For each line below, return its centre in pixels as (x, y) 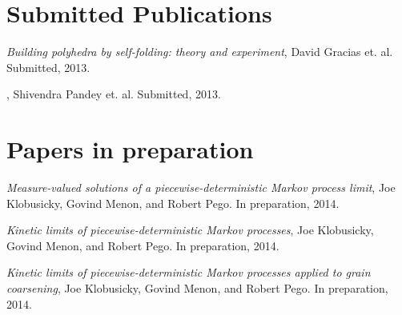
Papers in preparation (130, 149)
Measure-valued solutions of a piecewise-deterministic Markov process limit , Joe (201, 187)
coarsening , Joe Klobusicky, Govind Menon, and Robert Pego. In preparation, (197, 288)
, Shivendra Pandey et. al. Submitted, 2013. (114, 94)
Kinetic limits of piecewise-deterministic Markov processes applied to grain (189, 272)
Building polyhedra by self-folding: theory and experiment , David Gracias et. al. (200, 52)
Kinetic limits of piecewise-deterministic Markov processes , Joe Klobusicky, (190, 230)
